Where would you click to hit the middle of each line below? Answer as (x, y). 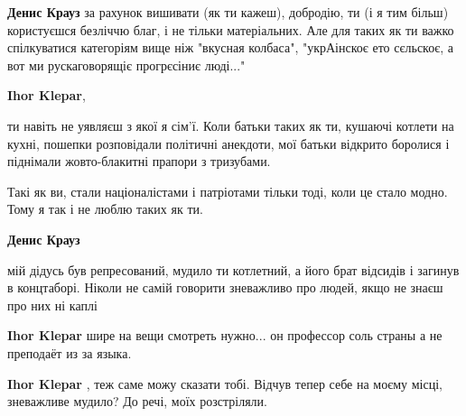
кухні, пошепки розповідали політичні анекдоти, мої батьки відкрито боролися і (228, 143)
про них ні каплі (52, 305)
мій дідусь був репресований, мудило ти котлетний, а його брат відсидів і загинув (233, 269)
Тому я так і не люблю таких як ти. (105, 209)
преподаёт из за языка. (70, 352)
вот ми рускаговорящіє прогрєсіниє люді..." (126, 65)
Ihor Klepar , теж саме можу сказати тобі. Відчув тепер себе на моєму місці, (225, 383)
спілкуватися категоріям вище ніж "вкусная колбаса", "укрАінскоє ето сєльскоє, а (230, 47)
